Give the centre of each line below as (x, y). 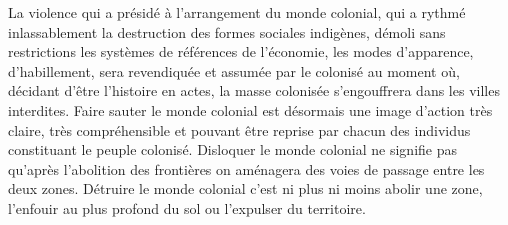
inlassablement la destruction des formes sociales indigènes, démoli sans (227, 31)
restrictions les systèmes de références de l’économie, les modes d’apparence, (241, 51)
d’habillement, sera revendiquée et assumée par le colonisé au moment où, (234, 70)
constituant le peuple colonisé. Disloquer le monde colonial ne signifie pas (233, 149)
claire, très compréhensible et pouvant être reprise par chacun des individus (239, 129)
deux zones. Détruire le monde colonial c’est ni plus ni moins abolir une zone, (245, 188)
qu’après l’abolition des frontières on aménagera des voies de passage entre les (246, 168)
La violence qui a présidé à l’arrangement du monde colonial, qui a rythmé (237, 12)
